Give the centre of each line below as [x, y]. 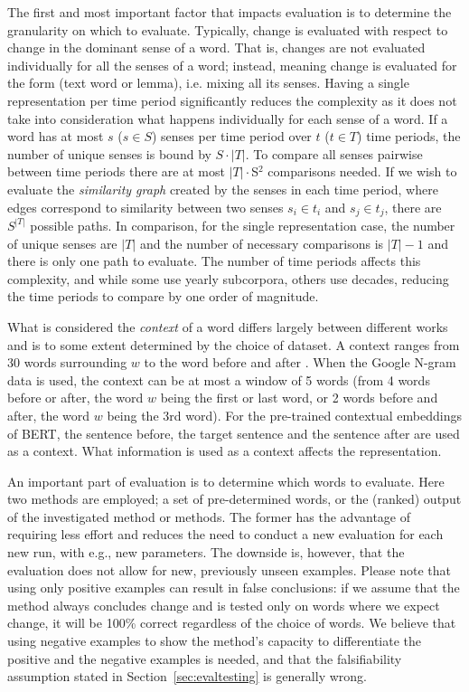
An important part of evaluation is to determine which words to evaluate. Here [226, 481]
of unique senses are [62, 243]
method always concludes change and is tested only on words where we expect [224, 605]
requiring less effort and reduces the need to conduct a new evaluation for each [225, 534]
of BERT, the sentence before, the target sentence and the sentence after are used [234, 433]
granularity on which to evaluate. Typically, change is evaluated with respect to [228, 29]
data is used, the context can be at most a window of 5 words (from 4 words [219, 379]
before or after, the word [75, 398]
